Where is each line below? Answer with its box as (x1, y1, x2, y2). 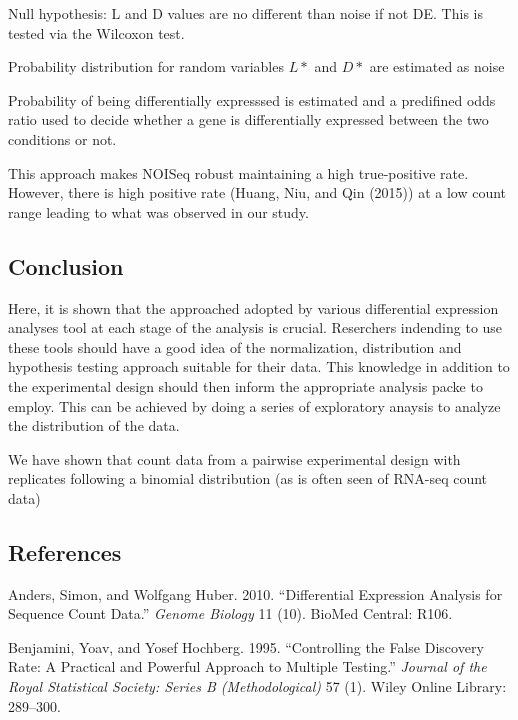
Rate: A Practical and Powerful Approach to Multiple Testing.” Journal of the (8, 656, 487, 677)
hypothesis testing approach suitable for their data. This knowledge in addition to (8, 356, 510, 377)
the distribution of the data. (8, 415, 180, 436)
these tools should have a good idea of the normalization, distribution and (8, 336, 462, 357)
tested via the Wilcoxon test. (8, 22, 185, 43)
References (8, 536, 122, 567)
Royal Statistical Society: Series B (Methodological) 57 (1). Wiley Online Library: (8, 676, 507, 697)
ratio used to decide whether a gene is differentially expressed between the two (8, 109, 489, 130)
